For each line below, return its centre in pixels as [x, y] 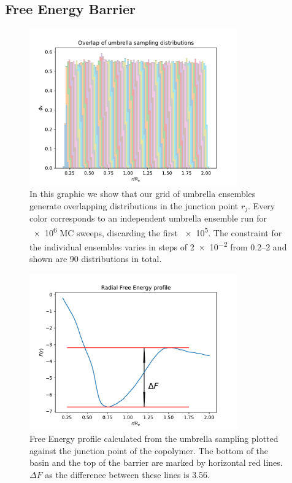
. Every [262, 205]
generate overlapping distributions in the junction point [134, 205]
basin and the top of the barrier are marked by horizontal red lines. [156, 462]
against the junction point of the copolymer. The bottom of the [149, 450]
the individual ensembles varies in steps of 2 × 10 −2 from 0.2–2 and [158, 246]
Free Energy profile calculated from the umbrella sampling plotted [154, 438]
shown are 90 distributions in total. [96, 259]
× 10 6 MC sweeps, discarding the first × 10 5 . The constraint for [158, 231]
